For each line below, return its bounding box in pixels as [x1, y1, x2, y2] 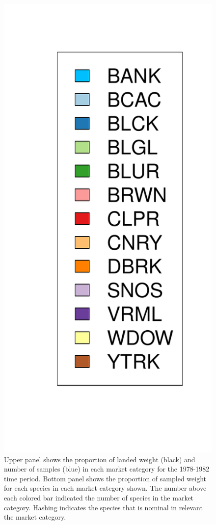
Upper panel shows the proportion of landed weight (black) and [4, 454, 195, 464]
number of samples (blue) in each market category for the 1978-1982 [4, 464, 210, 474]
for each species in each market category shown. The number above [4, 483, 207, 493]
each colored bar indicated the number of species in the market [4, 493, 194, 503]
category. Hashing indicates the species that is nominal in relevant [4, 502, 203, 512]
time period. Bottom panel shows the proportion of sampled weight [4, 473, 206, 483]
